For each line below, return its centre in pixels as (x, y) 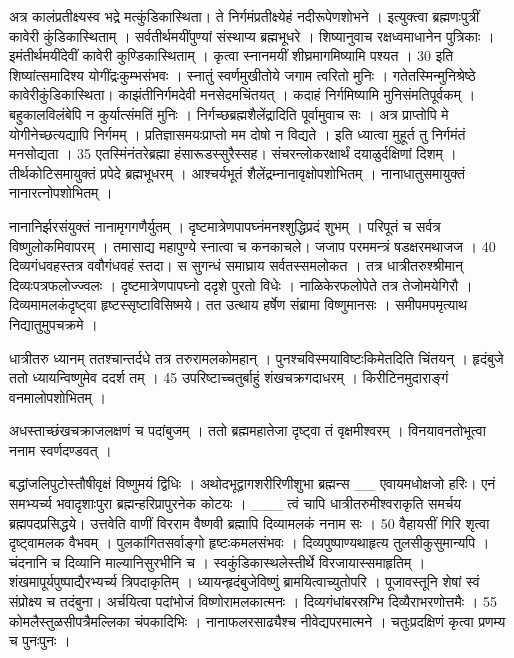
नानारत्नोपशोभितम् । (61, 192)
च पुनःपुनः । (40, 640)
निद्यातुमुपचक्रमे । (53, 323)
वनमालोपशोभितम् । (57, 396)
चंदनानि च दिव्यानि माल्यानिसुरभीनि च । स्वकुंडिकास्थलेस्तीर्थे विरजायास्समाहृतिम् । (217, 561)
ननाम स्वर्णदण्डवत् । (60, 449)
